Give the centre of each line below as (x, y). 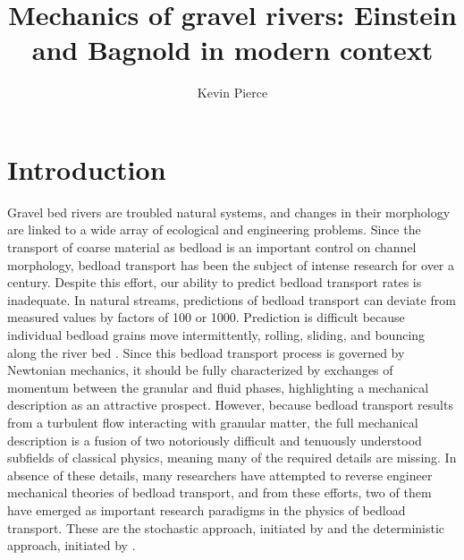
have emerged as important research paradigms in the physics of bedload (207, 509)
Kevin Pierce (232, 93)
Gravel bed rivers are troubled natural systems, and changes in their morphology (229, 212)
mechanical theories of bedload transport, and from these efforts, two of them (219, 492)
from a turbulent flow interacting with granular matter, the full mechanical (213, 422)
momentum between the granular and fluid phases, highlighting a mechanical (218, 387)
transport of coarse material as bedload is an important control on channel (212, 247)
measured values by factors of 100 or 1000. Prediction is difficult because (206, 317)
